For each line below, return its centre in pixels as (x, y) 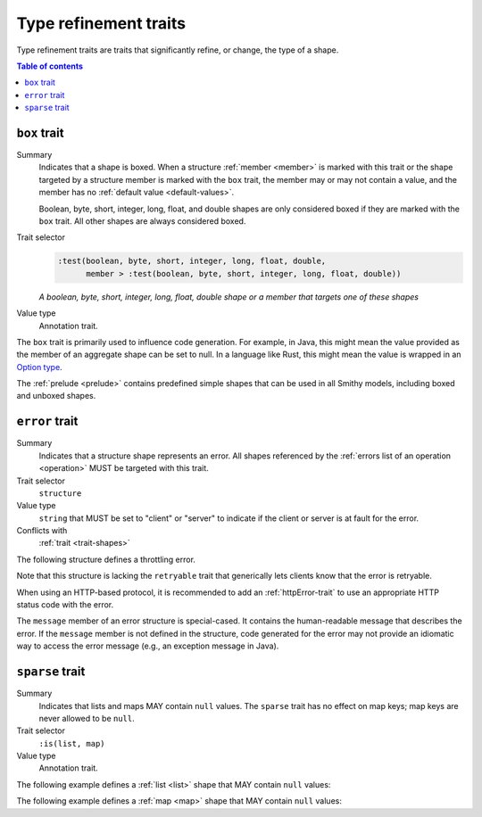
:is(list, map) (72, 743)
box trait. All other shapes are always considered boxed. (142, 221)
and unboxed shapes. (56, 396)
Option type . (39, 367)
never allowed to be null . (87, 718)
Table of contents (50, 66)
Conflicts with (42, 531)
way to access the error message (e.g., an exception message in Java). (148, 646)
